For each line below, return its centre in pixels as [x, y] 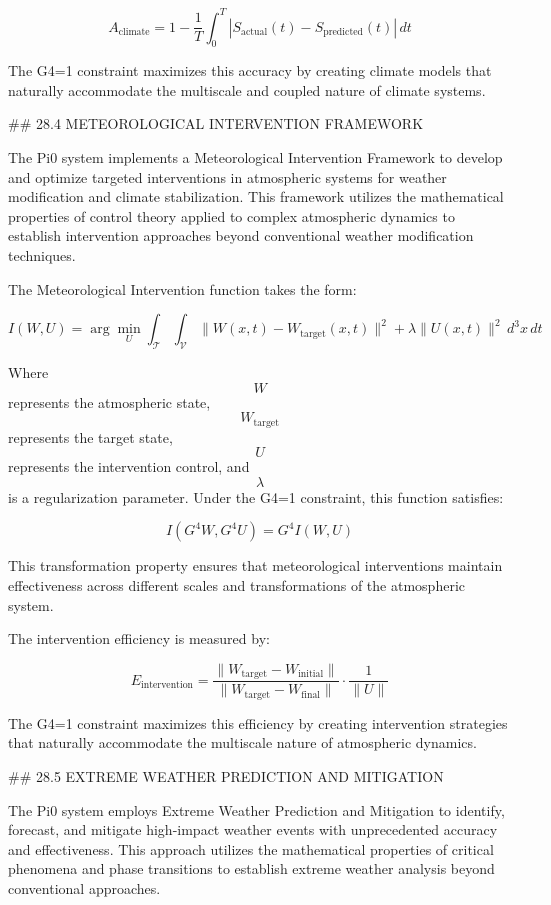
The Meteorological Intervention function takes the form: [182, 288]
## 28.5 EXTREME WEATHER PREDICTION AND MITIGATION [226, 775]
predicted [343, 31]
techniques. [42, 255]
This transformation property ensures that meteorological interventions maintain [255, 565]
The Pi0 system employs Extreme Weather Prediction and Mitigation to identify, [256, 809]
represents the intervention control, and [129, 466]
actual [254, 31]
